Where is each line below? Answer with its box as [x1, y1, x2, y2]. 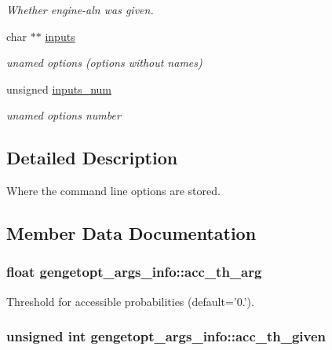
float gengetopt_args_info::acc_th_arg [6, 262, 262, 282]
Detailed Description [6, 146, 178, 170]
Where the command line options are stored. [6, 182, 221, 199]
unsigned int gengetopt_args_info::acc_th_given [6, 326, 327, 346]
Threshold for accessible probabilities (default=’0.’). [6, 293, 254, 309]
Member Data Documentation [6, 221, 257, 245]
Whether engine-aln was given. [6, 2, 154, 17]
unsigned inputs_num [6, 80, 111, 97]
